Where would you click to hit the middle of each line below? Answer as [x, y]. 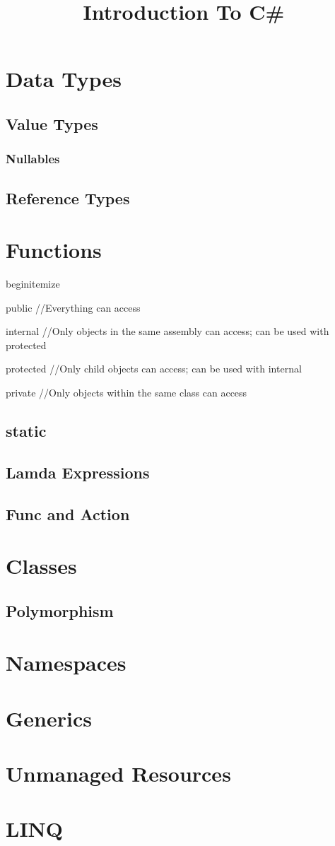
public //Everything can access [73, 307]
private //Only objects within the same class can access [127, 393]
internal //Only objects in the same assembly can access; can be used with [167, 331]
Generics [49, 718]
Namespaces [66, 663]
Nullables [33, 159]
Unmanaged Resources [118, 774]
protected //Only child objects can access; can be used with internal [154, 369]
